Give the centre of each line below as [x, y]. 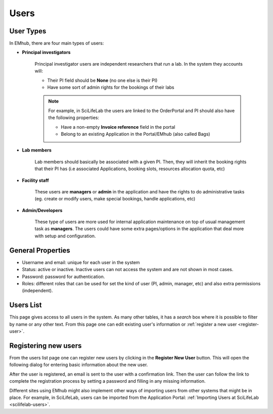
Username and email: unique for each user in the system [81, 262]
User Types [28, 31]
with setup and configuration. [65, 236]
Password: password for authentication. [63, 276]
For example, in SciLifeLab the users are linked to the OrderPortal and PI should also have [142, 111]
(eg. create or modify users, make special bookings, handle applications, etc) [115, 199]
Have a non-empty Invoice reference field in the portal [118, 127]
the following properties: [74, 118]
